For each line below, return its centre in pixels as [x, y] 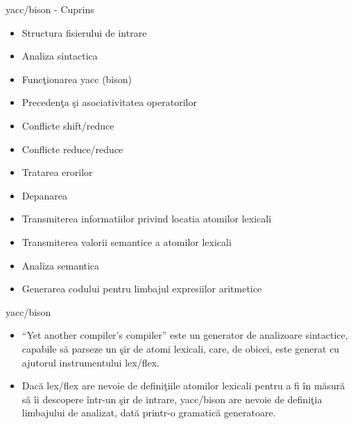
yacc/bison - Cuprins [50, 9]
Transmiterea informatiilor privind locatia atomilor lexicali [147, 219]
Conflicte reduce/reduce [72, 149]
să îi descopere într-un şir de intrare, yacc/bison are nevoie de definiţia [172, 399]
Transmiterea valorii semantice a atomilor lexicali [127, 241]
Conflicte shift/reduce [68, 125]
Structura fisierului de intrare [84, 32]
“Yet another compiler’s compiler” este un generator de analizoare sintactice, [185, 335]
